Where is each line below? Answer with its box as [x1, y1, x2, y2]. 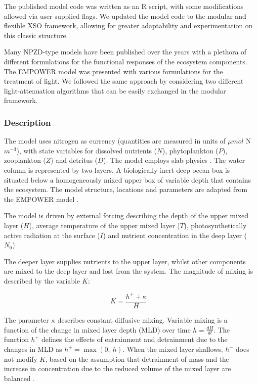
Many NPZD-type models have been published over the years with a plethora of [4, 47, 247, 57]
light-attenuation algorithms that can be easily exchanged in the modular [4, 85, 226, 96]
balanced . [4, 373, 35, 383]
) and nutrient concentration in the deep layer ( [103, 230, 247, 240]
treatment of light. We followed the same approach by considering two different [4, 76, 244, 86]
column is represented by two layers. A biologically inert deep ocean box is [4, 164, 230, 175]
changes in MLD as [4, 344, 62, 354]
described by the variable [4, 275, 80, 286]
